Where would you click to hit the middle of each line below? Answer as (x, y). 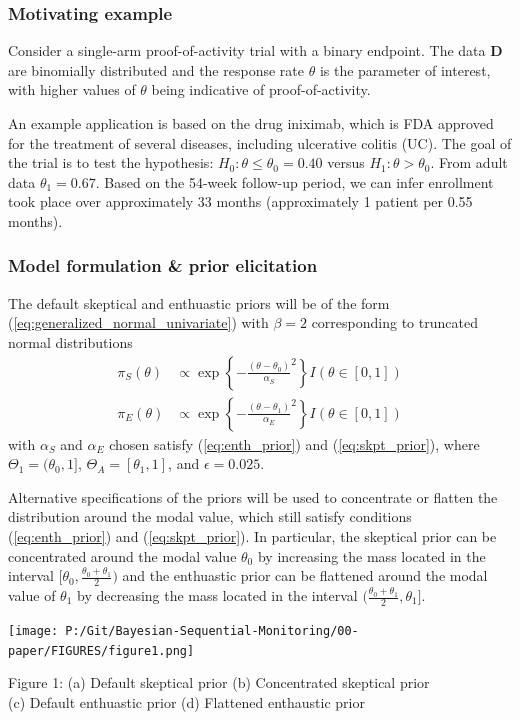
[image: (33, 630)
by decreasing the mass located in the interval (217, 595)
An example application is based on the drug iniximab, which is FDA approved (251, 123)
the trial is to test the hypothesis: (111, 162)
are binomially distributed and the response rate (156, 69)
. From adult (469, 162)
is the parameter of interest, (405, 69)
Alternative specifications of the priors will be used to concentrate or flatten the (253, 496)
